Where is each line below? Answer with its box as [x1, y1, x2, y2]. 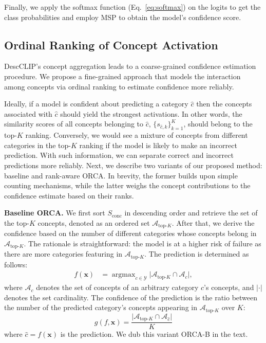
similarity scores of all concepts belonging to [4, 118, 144, 129]
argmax [111, 271, 136, 279]
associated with [4, 108, 52, 119]
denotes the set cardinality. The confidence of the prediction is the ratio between [4, 292, 258, 302]
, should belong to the [183, 118, 253, 129]
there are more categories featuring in [4, 248, 123, 259]
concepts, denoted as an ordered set [37, 217, 150, 228]
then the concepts [196, 98, 252, 109]
